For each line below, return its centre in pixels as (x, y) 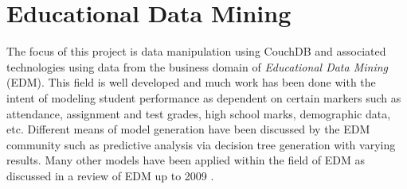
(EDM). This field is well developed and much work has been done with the (191, 82)
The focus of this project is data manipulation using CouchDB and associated (196, 51)
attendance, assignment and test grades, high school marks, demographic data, (199, 113)
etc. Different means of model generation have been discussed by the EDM (188, 129)
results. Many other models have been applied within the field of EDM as (186, 160)
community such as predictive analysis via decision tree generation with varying (201, 144)
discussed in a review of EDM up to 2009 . (110, 175)
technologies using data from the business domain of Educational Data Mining (198, 66)
